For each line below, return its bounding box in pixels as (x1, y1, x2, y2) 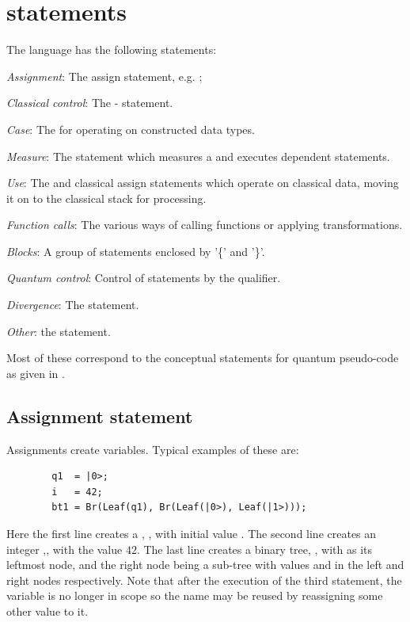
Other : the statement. (6, 322, 111, 339)
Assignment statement (6, 403, 193, 428)
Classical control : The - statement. (6, 94, 173, 111)
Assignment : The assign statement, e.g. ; (6, 67, 203, 84)
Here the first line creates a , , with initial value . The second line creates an (6, 525, 377, 542)
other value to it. (6, 602, 89, 619)
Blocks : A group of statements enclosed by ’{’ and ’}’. (6, 242, 265, 259)
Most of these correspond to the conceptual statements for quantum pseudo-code (6, 349, 399, 366)
